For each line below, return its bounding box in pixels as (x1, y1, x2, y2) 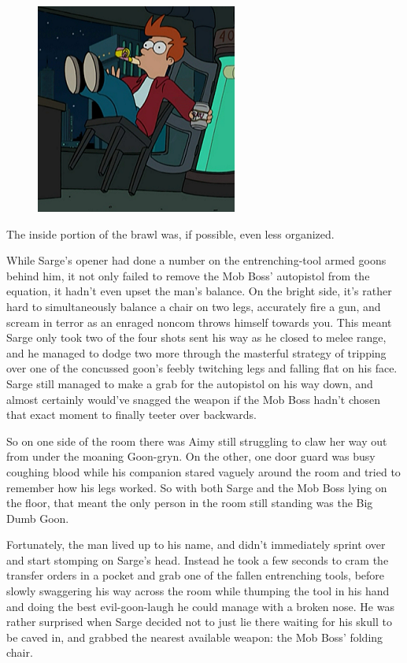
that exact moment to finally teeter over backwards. (6, 406, 257, 423)
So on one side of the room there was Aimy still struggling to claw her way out (6, 432, 387, 449)
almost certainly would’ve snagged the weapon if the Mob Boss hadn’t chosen (6, 391, 381, 407)
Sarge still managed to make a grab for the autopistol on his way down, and (6, 375, 373, 391)
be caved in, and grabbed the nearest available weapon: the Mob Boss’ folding (6, 628, 383, 645)
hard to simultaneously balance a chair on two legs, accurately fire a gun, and (6, 298, 381, 314)
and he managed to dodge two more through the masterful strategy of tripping (6, 344, 387, 361)
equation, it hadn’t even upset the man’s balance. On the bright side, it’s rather (6, 283, 392, 299)
